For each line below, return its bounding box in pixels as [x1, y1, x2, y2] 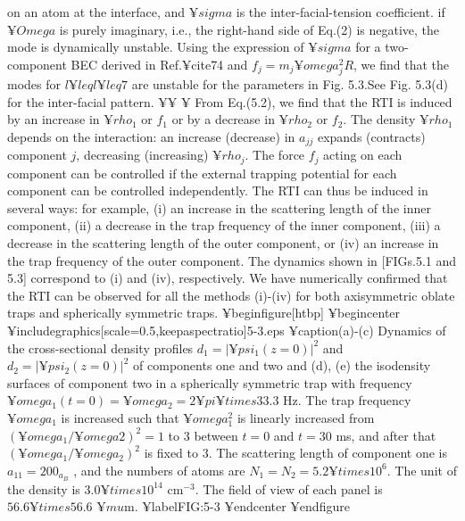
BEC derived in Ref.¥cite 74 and [71, 54, 248, 73]
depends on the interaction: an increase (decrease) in [7, 127, 295, 145]
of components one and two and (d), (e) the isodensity [133, 356, 431, 375]
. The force [245, 145, 305, 164]
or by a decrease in [171, 110, 275, 128]
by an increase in [7, 110, 100, 128]
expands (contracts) [317, 127, 426, 145]
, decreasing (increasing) [76, 145, 209, 164]
